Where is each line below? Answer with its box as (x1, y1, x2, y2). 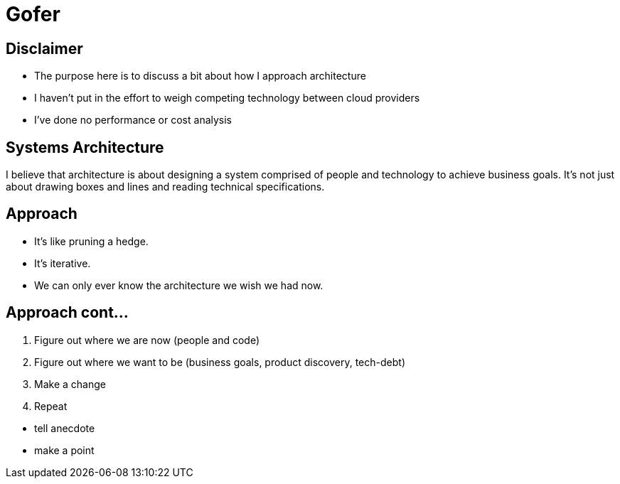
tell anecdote (34, 421, 95, 434)
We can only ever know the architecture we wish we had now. (34, 279, 324, 291)
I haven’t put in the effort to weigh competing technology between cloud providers (34, 92, 420, 104)
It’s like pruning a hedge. (34, 235, 149, 247)
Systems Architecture (6, 138, 164, 156)
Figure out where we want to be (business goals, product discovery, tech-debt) (34, 355, 405, 368)
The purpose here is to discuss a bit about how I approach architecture (34, 70, 366, 82)
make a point (34, 443, 95, 456)
